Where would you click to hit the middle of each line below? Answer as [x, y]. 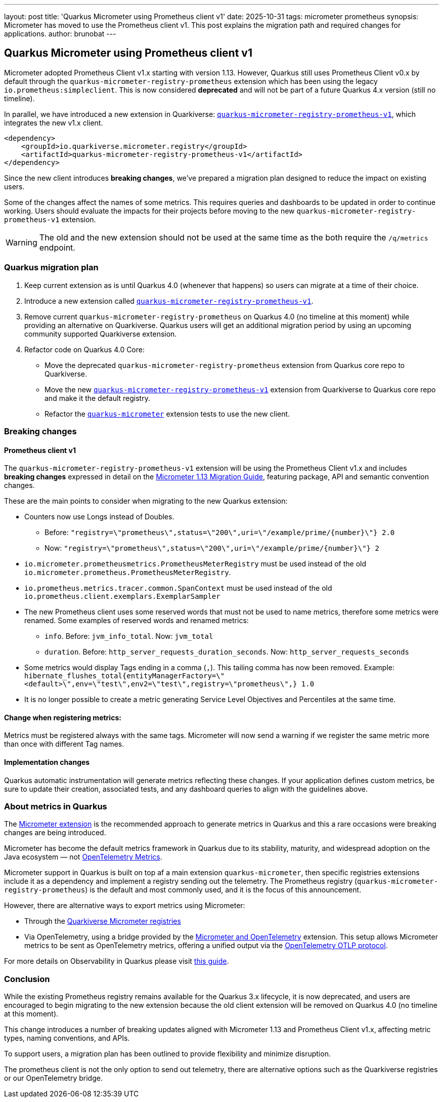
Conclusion [27, 979]
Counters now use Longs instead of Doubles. [99, 517]
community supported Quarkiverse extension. [101, 334]
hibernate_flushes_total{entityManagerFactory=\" [125, 676]
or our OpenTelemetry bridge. [53, 1078]
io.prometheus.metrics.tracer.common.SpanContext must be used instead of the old [178, 588]
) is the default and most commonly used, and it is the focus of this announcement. [223, 890]
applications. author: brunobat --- [60, 34]
